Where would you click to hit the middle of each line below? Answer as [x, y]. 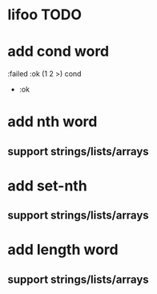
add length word [63, 250]
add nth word [52, 122]
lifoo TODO [44, 15]
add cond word [58, 52]
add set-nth [47, 186]
